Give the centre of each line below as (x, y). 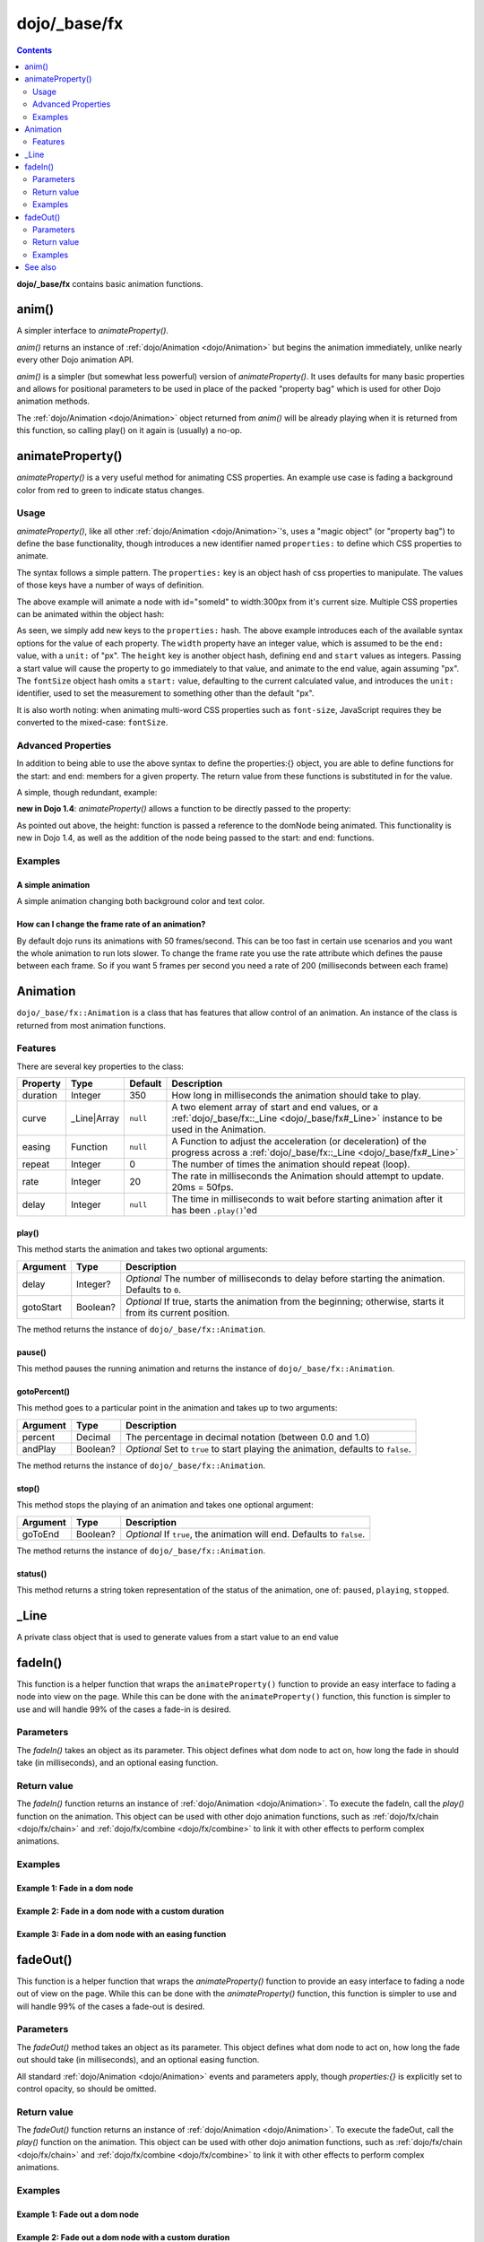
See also (41, 267)
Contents (35, 50)
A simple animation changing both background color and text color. (141, 901)
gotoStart (42, 1307)
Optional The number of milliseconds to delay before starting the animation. (285, 1278)
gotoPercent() (43, 1391)
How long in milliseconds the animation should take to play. (296, 1096)
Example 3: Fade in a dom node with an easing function (121, 1934)
